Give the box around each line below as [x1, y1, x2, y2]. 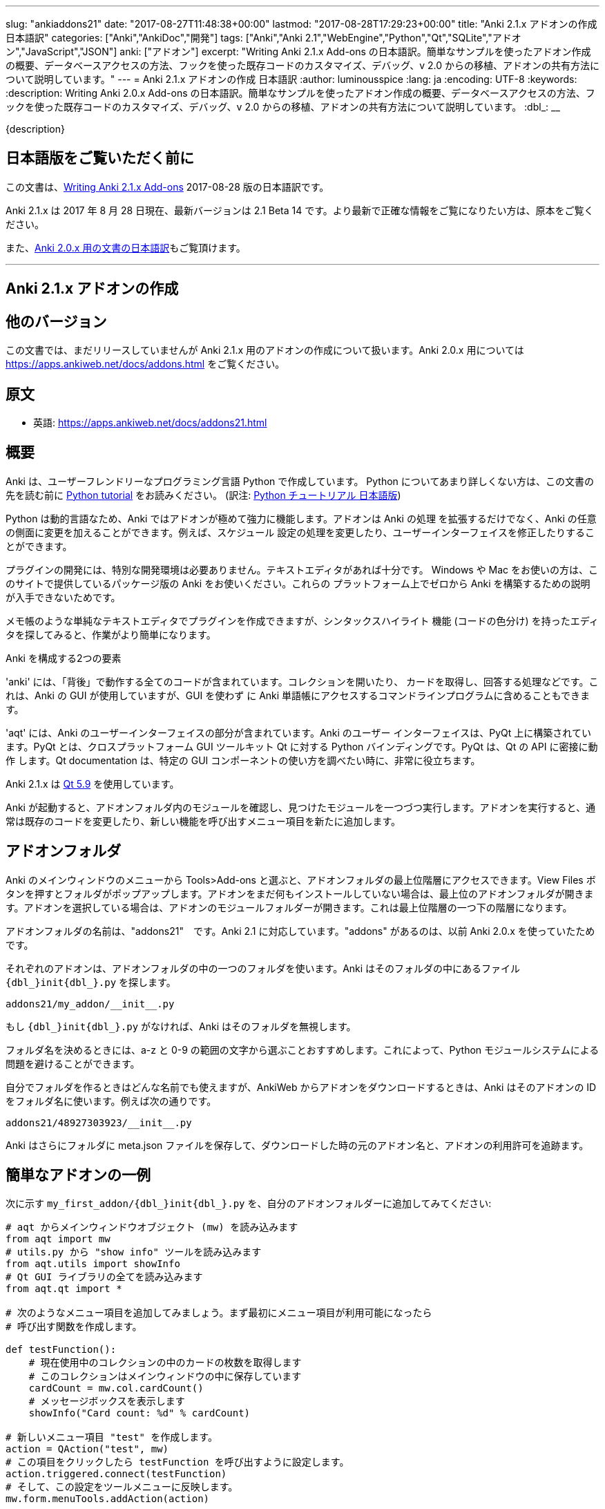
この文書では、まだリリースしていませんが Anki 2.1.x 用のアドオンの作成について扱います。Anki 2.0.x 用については [6, 344, 524, 357]
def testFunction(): [6, 1344, 117, 1356]
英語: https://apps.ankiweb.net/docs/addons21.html [33, 416, 267, 428]
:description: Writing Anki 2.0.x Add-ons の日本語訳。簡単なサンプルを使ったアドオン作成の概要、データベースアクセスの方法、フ [6, 87, 595, 99]
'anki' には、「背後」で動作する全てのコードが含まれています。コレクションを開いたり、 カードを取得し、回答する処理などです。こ [6, 675, 599, 687]
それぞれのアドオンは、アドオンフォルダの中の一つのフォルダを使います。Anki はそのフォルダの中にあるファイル [6, 962, 521, 974]
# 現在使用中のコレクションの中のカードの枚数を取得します [28, 1357, 302, 1369]
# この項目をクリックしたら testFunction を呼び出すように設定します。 [6, 1456, 349, 1468]
